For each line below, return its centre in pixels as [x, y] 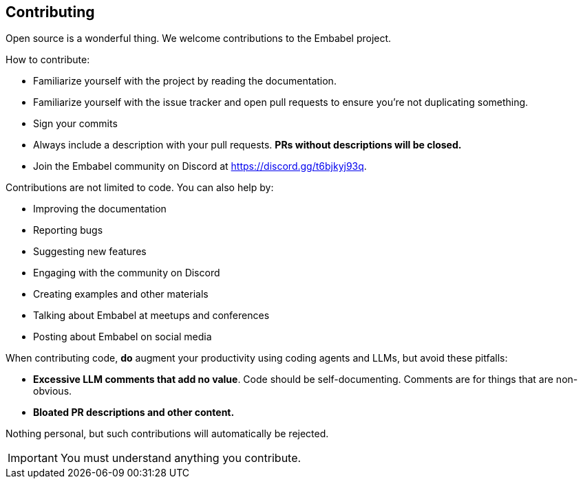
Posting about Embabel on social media [123, 337]
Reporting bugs [68, 230]
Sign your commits [75, 124]
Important [33, 458]
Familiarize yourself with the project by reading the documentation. [185, 81]
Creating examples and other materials [121, 294]
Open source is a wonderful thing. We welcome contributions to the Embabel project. [199, 38]
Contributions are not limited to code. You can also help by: [140, 188]
